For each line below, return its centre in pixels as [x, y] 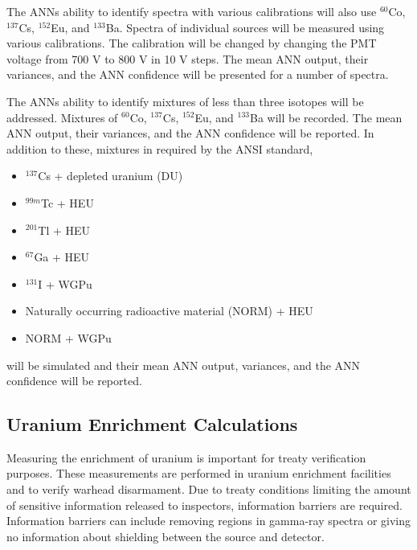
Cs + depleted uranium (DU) [110, 176]
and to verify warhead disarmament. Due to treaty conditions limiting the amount [209, 489]
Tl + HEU [64, 230]
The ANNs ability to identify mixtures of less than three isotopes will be [185, 101]
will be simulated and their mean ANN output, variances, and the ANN [184, 365]
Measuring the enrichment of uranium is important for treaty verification [186, 457]
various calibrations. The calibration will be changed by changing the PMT [192, 43]
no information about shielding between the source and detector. [166, 536]
